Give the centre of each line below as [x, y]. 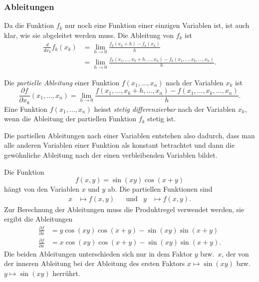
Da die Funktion [29, 25]
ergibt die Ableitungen [38, 219]
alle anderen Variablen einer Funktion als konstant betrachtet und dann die [120, 145]
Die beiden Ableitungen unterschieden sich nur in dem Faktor [98, 253]
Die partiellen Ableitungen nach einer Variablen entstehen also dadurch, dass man [129, 135]
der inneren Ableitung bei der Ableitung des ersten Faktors [95, 263]
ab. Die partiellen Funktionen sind [160, 189]
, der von [235, 253]
